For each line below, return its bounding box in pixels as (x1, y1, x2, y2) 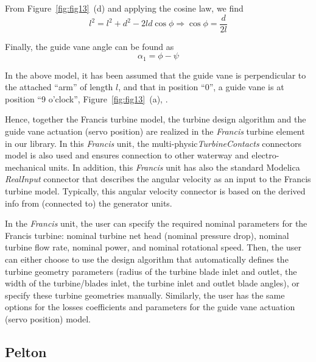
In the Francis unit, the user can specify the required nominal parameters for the (5, 217, 307, 230)
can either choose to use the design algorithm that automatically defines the (5, 253, 289, 266)
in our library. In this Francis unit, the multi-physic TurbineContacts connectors (5, 137, 301, 149)
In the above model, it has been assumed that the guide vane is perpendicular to (5, 68, 306, 81)
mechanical (5, 160, 46, 173)
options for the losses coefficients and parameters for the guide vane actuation (5, 300, 295, 313)
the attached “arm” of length (5, 80, 113, 93)
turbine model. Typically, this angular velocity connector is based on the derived (5, 185, 306, 197)
